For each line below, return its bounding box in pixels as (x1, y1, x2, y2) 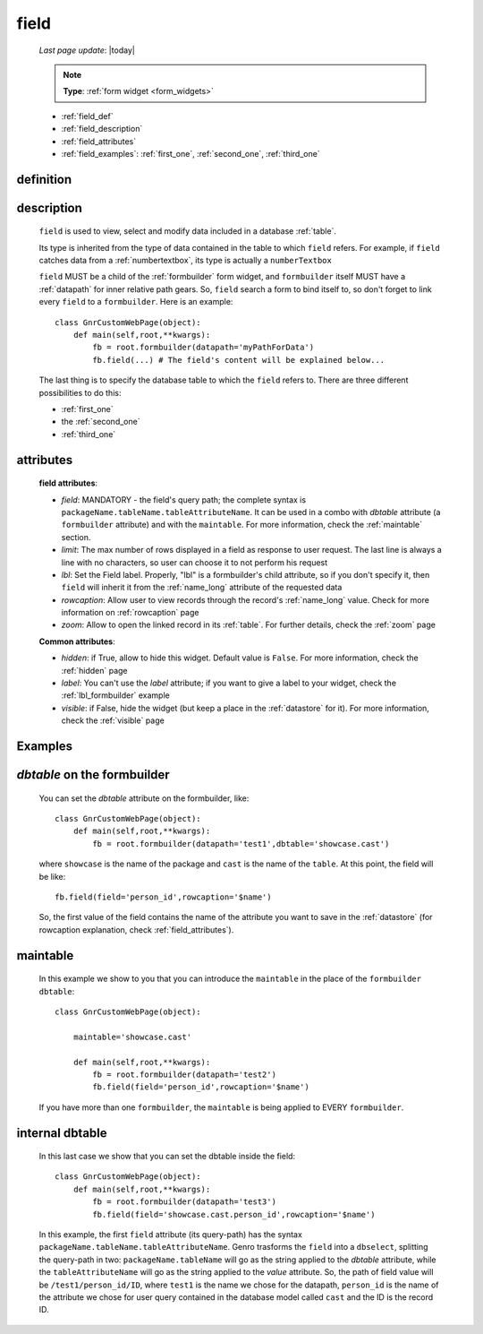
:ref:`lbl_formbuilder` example (61, 690, 170, 701)
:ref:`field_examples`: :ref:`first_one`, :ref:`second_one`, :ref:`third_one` (61, 148, 321, 159)
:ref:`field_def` (61, 110, 114, 121)
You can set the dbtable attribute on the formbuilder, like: (38, 793, 250, 804)
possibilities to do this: (38, 387, 122, 398)
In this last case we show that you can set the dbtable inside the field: (38, 1151, 295, 1162)
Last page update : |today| (38, 45, 136, 56)
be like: (38, 871, 66, 882)
